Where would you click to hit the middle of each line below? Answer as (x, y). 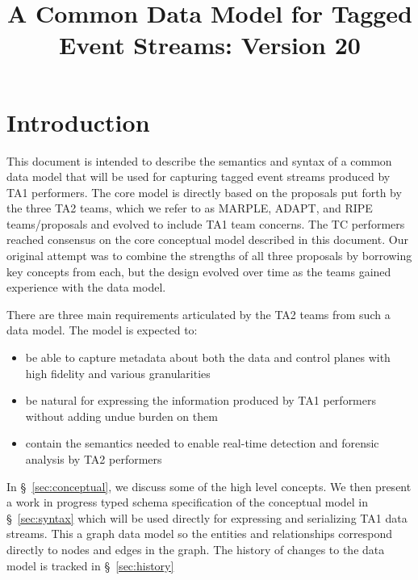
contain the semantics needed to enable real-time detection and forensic (202, 443)
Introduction (78, 122)
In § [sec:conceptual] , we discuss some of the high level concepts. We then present (209, 486)
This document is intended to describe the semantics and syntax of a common (199, 160)
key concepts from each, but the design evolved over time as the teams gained (199, 271)
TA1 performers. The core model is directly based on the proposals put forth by (204, 192)
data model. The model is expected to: (102, 330)
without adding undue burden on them (121, 416)
